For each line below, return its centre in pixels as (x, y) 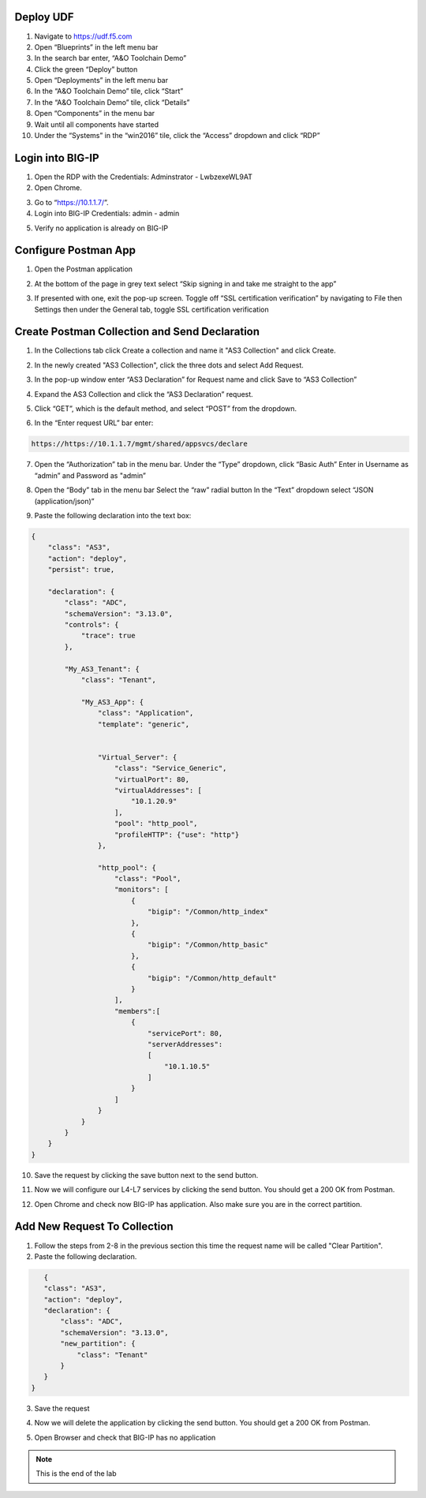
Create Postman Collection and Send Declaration (137, 332)
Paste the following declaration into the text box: (113, 515)
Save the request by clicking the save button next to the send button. (146, 1175)
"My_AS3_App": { (112, 702)
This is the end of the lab (76, 1474)
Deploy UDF (44, 17)
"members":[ (138, 1011)
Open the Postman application (84, 269)
